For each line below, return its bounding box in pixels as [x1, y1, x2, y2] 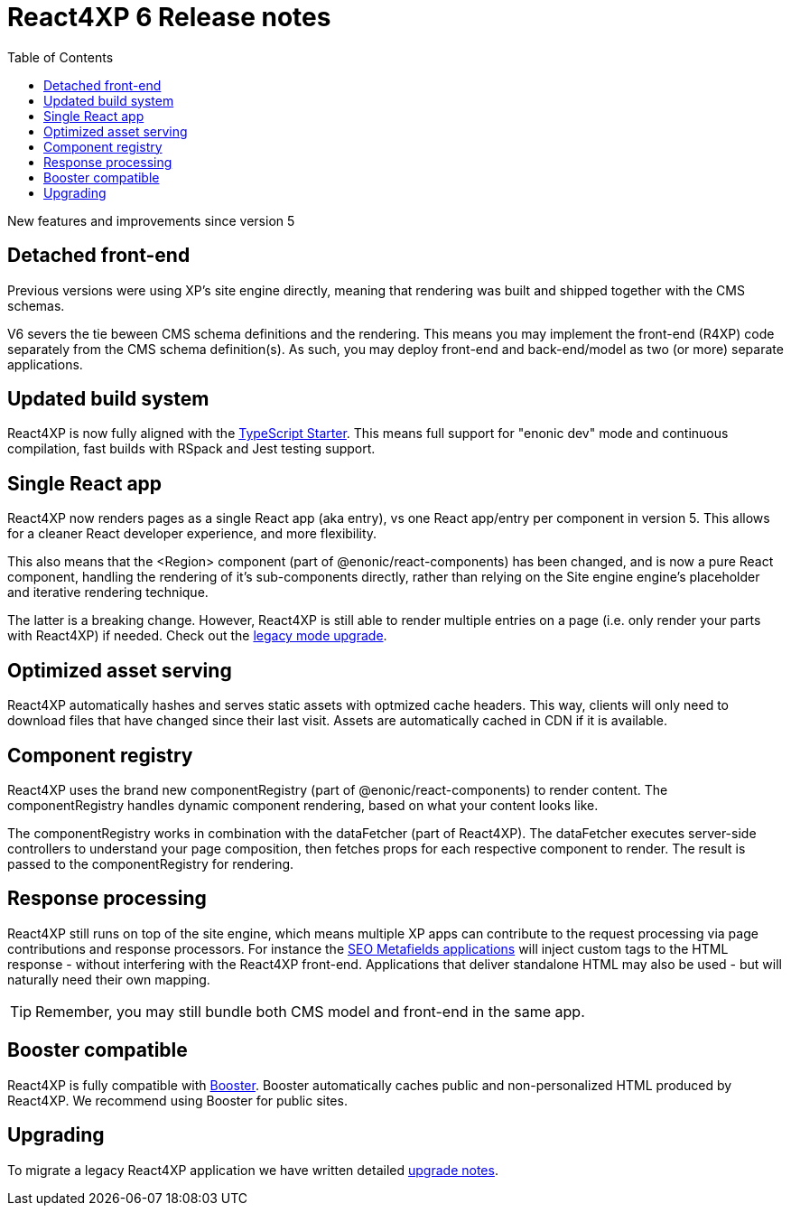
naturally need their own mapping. [7, 971, 210, 987]
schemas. [7, 297, 65, 313]
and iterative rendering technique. [7, 584, 209, 601]
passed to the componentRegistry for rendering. [7, 855, 294, 872]
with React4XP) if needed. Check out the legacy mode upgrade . [7, 628, 387, 644]
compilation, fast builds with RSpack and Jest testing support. [7, 441, 376, 457]
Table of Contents [7, 49, 114, 65]
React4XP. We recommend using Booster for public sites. [7, 1092, 348, 1108]
